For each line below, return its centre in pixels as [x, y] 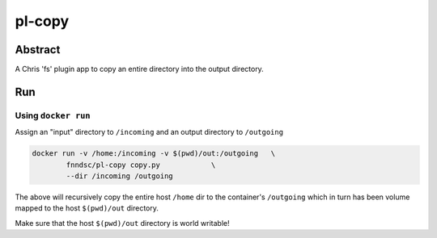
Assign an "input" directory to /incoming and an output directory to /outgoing [149, 132]
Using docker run [53, 115]
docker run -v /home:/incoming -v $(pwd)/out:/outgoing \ [154, 154]
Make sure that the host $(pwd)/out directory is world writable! [122, 223]
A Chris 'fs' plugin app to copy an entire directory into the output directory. [140, 69]
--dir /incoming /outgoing [119, 176]
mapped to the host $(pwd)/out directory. [87, 208]
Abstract [38, 50]
